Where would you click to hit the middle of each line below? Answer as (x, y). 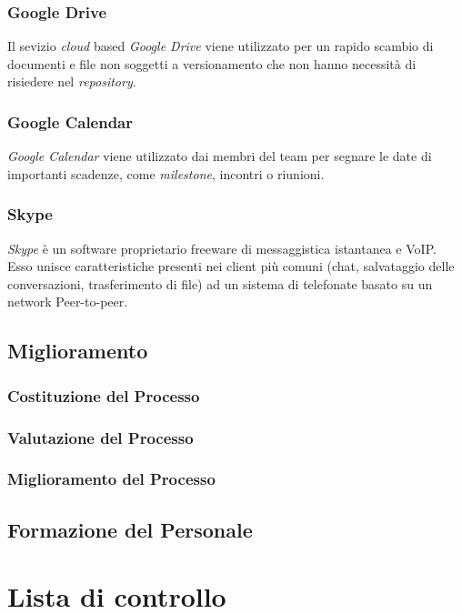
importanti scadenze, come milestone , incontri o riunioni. (166, 173)
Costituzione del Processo (104, 395)
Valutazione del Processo (100, 437)
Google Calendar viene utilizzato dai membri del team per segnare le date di (220, 156)
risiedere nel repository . (72, 81)
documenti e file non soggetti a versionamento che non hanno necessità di (212, 63)
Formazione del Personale (130, 529)
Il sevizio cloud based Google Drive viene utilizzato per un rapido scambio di (221, 46)
